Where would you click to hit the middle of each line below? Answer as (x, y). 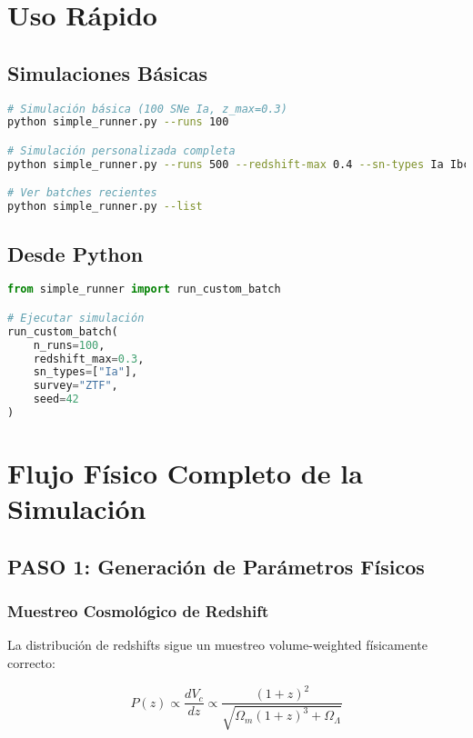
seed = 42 (56, 399)
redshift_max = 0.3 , (89, 359)
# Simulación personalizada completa (121, 150)
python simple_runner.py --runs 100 (118, 122)
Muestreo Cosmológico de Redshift (138, 611)
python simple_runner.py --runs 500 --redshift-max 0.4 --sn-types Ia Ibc (239, 164)
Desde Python (75, 253)
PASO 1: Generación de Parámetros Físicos (216, 566)
